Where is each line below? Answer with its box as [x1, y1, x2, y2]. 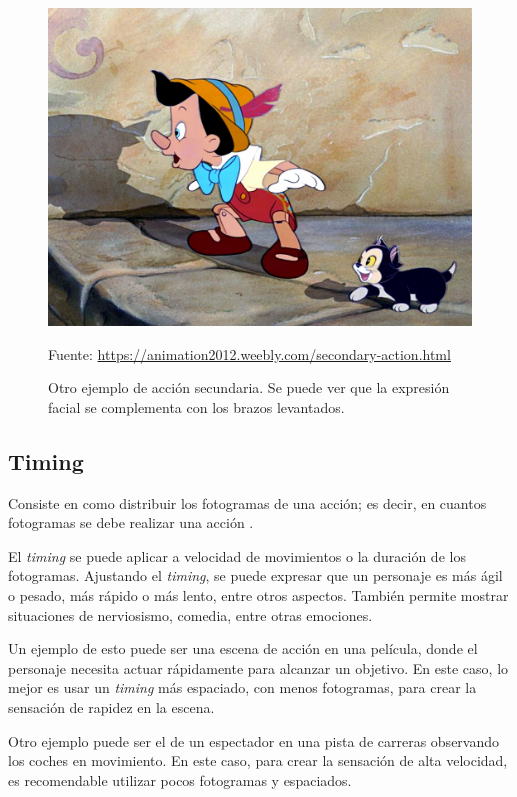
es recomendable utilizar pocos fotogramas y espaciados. [8, 769, 352, 790]
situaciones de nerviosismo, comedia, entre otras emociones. [8, 604, 373, 625]
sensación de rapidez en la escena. [8, 696, 215, 717]
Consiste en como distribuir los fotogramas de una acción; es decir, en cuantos [8, 492, 487, 513]
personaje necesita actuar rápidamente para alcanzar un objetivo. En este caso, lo [8, 657, 509, 678]
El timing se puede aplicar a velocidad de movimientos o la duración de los [8, 545, 466, 566]
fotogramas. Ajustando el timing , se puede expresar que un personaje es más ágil [8, 565, 503, 586]
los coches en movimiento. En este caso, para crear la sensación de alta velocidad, [8, 750, 508, 771]
